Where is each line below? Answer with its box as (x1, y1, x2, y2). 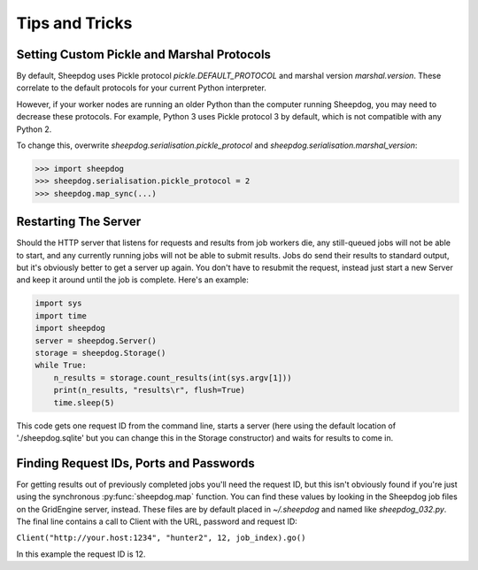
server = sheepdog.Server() (35, 335, 157, 345)
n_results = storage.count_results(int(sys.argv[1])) (53, 373, 292, 382)
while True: (35, 360, 88, 371)
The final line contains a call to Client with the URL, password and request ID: (16, 516, 298, 527)
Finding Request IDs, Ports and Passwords (16, 456, 256, 471)
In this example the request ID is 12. (16, 549, 146, 559)
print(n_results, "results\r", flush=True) (53, 385, 245, 396)
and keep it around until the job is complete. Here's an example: (16, 274, 250, 285)
